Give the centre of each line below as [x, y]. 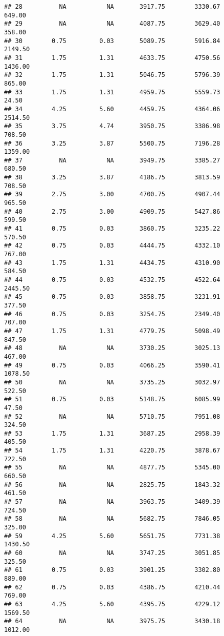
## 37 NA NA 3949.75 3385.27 [112, 160]
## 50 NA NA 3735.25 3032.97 [112, 382]
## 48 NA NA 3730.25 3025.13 [112, 348]
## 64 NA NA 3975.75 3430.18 [112, 621]
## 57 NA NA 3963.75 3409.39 [112, 502]
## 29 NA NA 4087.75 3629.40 [112, 24]
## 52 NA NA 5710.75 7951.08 [112, 416]
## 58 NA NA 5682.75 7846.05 [112, 519]
